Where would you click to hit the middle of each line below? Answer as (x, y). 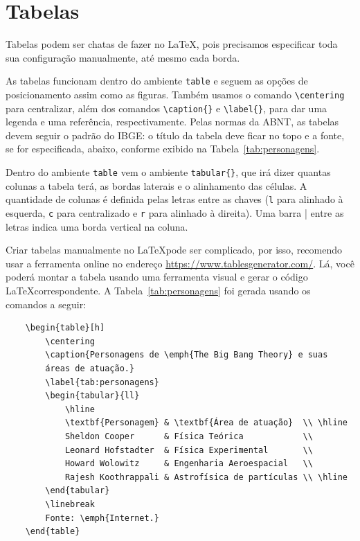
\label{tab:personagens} (102, 382)
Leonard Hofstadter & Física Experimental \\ (189, 450)
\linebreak (70, 504)
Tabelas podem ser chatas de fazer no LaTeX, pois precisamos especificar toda (172, 44)
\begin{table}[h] (65, 328)
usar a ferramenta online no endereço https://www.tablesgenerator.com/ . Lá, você (180, 263)
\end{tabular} (78, 491)
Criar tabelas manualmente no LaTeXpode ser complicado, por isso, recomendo (174, 250)
